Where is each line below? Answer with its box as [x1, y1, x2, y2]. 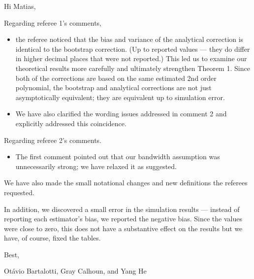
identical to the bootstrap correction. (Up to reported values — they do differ [15, 43, 250, 54]
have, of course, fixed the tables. [4, 233, 101, 243]
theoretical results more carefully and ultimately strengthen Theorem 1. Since [15, 63, 250, 73]
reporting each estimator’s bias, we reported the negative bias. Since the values [4, 213, 242, 224]
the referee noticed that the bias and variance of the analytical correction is [15, 34, 244, 44]
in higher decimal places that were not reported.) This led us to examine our [15, 53, 247, 64]
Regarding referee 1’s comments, [4, 17, 101, 28]
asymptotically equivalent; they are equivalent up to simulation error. [15, 92, 225, 102]
